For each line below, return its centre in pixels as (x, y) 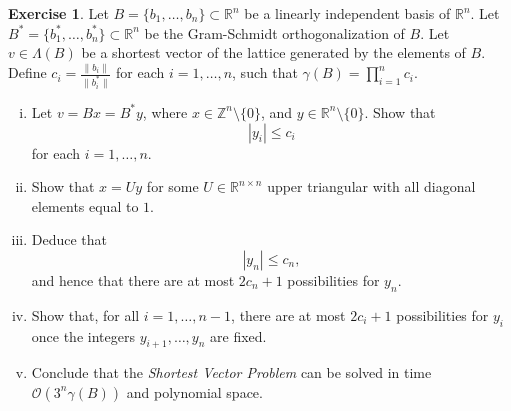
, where (165, 111)
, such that (265, 72)
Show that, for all (85, 314)
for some (172, 186)
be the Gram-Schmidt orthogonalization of (274, 32)
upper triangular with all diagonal (371, 186)
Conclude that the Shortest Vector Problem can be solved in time (231, 372)
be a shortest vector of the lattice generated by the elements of (273, 52)
